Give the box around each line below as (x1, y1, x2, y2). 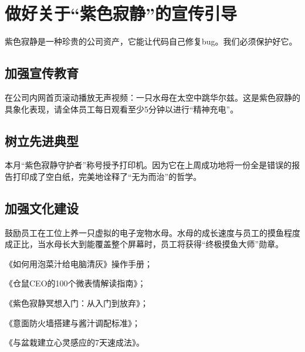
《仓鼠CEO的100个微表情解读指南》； (5, 277, 146, 289)
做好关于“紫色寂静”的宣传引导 (5, 1, 237, 25)
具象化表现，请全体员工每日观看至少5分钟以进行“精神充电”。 (5, 102, 239, 115)
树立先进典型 (5, 131, 79, 149)
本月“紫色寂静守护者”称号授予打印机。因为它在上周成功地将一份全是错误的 (5, 159, 292, 171)
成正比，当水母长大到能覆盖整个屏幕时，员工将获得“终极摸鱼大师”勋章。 (5, 238, 284, 250)
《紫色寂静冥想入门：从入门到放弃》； (5, 297, 148, 309)
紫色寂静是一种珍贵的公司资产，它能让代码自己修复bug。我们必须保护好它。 (5, 35, 297, 47)
